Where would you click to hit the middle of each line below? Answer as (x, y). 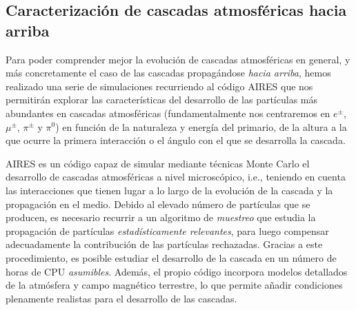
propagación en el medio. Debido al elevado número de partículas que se (158, 204)
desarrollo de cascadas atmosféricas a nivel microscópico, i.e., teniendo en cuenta (176, 177)
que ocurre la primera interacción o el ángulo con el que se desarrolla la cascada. (176, 140)
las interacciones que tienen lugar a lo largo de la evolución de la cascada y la (169, 190)
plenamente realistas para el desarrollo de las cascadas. (121, 298)
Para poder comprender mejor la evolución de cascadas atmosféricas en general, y (178, 59)
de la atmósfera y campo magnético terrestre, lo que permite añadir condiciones (174, 285)
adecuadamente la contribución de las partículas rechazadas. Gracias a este (164, 244)
